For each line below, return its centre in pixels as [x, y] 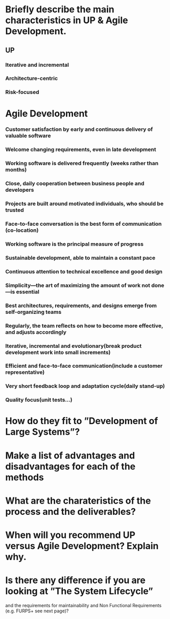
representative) [25, 372]
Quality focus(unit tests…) [39, 400]
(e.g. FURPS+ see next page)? [37, 611]
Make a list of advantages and [70, 455]
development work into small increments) [58, 352]
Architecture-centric [32, 78]
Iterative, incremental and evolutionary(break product [74, 346]
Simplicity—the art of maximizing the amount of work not [78, 285]
